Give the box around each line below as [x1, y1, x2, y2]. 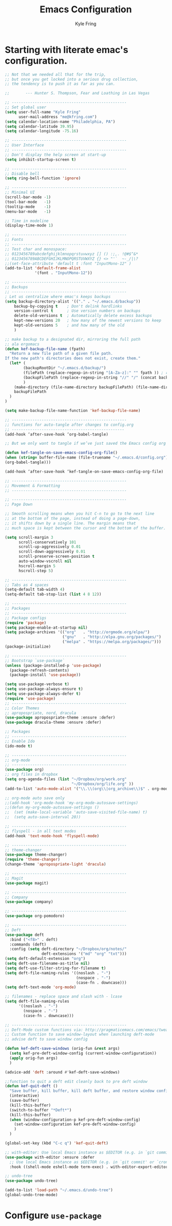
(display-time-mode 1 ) [5, 223, 53, 228]
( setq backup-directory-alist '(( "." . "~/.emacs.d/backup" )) [5, 299, 141, 304]
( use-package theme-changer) [5, 852, 67, 857]
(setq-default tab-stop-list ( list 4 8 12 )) [5, 592, 102, 597]
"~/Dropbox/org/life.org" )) [71, 781, 134, 786]
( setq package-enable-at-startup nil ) [5, 625, 88, 630]
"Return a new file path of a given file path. [9, 351, 113, 356]
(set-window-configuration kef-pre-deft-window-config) [14, 1122, 137, 1127]
